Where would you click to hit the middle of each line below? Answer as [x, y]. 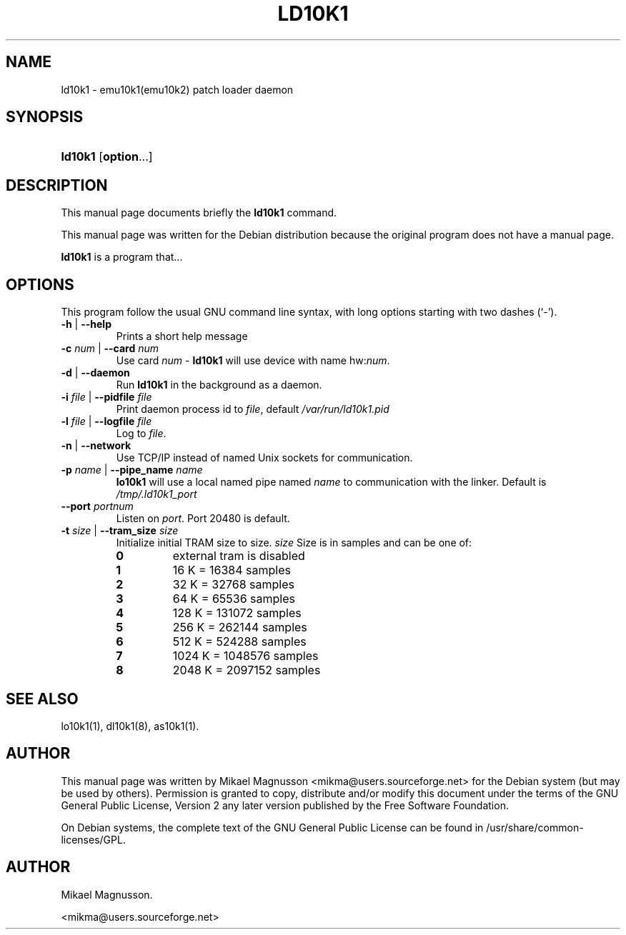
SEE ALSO [42, 699]
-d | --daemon [95, 373]
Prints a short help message [182, 336]
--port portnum [97, 506]
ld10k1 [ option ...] [107, 157]
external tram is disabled [239, 556]
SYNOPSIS [45, 117]
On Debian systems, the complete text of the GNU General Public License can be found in [272, 827]
